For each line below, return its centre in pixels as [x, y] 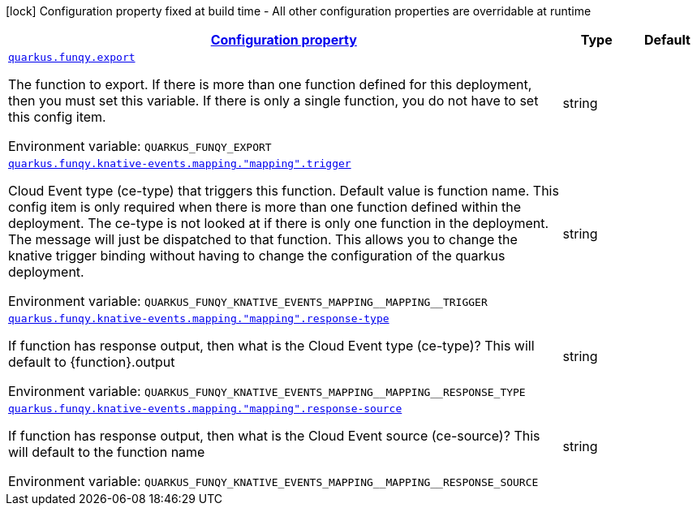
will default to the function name [107, 452]
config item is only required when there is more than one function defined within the [265, 207]
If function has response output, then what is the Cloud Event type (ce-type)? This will [271, 346]
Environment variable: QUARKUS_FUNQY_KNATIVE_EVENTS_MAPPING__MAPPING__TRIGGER [248, 301]
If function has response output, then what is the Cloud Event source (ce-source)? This [274, 436]
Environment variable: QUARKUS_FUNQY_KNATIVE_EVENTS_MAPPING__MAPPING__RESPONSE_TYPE [267, 391]
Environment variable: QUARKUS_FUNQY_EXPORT [140, 146]
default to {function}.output [92, 362]
